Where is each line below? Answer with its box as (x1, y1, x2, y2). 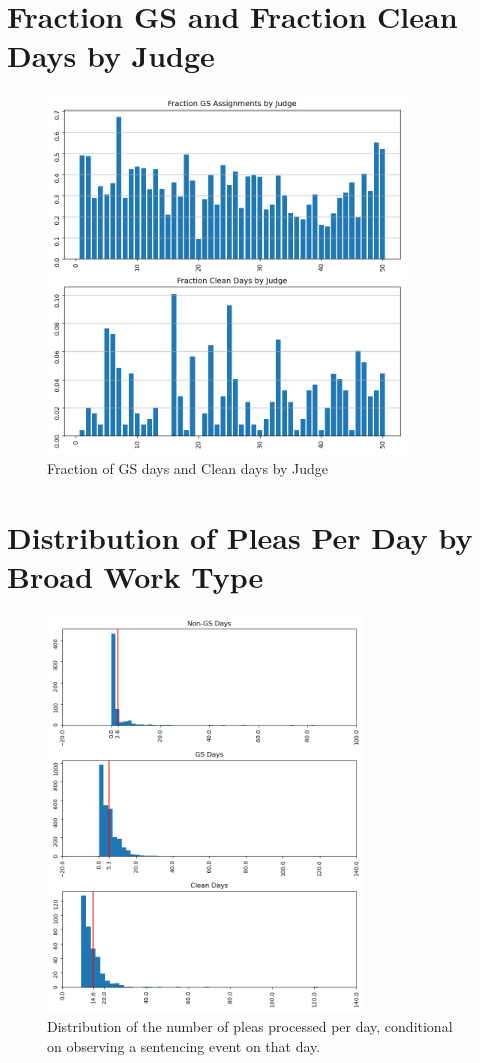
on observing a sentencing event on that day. (47, 1035, 321, 1056)
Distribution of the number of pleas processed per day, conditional (47, 1016, 453, 1037)
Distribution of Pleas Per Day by (7, 517, 473, 558)
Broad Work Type (7, 556, 264, 597)
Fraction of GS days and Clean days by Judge (47, 458, 329, 479)
